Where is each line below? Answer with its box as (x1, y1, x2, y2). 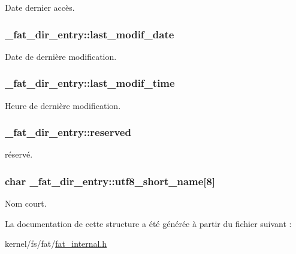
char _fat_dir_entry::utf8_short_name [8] (5, 173, 216, 188)
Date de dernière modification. (5, 50, 117, 62)
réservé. (5, 148, 33, 161)
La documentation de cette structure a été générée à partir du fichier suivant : (5, 217, 292, 229)
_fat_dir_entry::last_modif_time (5, 75, 175, 90)
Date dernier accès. (5, 1, 75, 13)
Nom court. (5, 197, 47, 210)
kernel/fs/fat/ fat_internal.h (5, 237, 107, 250)
